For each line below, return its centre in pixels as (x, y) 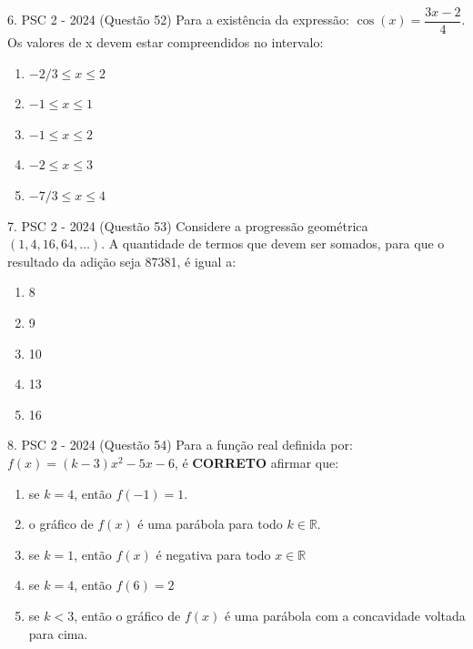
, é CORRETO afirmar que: (257, 462)
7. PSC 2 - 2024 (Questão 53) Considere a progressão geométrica (188, 225)
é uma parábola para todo (210, 524)
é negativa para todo (213, 554)
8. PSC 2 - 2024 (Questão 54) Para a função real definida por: (180, 445)
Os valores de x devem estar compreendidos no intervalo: (166, 42)
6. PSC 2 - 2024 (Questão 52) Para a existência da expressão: (179, 20)
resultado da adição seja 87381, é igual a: (122, 261)
